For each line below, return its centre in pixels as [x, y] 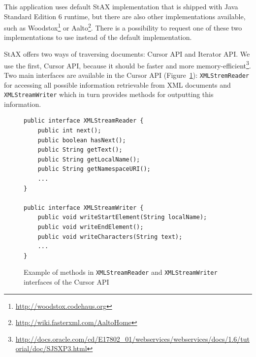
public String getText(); [80, 150]
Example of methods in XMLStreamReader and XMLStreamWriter [121, 272]
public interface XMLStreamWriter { [84, 208]
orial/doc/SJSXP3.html [51, 348]
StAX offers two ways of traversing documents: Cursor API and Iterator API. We [127, 54]
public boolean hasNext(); [82, 140]
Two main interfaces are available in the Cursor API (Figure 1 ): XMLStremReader [127, 75]
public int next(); [69, 130]
